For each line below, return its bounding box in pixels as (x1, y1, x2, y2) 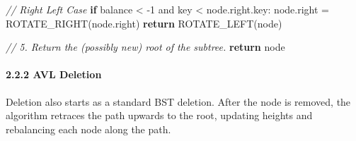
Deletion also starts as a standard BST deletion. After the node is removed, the (6, 94, 351, 109)
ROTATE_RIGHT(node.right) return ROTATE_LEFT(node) (6, 16, 282, 30)
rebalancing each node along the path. (6, 121, 171, 136)
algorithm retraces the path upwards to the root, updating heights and (6, 108, 313, 123)
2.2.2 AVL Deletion (6, 67, 102, 82)
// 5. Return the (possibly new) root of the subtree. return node (6, 39, 285, 54)
